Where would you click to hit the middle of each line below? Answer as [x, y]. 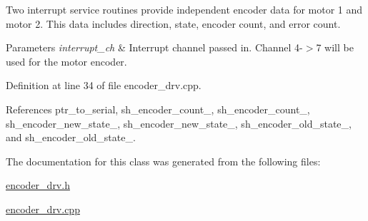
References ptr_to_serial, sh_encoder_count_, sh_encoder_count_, [158, 109]
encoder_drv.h [38, 185]
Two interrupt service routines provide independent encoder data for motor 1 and [184, 9]
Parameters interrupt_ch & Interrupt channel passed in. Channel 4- [154, 47]
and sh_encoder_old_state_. [71, 137]
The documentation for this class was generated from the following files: [163, 161]
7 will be [335, 47]
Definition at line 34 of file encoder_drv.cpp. [104, 85]
